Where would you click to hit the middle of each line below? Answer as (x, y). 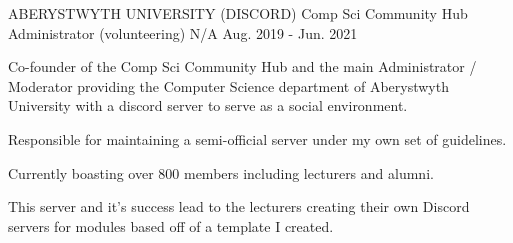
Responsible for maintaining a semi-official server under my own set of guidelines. (257, 138)
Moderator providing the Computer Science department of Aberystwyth (228, 85)
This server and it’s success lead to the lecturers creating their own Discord (239, 206)
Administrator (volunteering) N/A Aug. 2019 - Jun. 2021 (183, 32)
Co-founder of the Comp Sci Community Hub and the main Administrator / (242, 66)
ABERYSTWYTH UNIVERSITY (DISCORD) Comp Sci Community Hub (238, 13)
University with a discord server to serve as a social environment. (208, 105)
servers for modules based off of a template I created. (171, 225)
